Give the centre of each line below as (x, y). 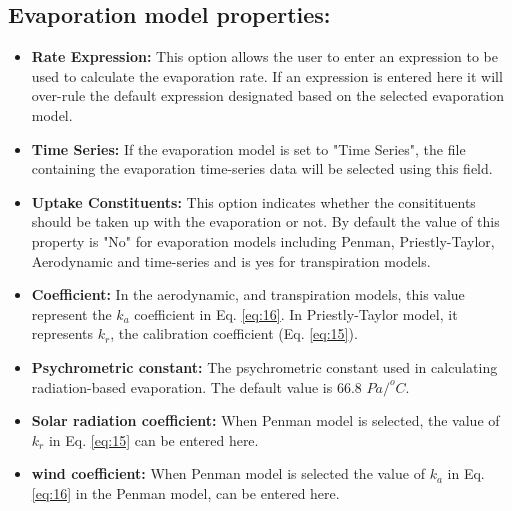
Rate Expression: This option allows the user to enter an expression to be (264, 56)
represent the (71, 313)
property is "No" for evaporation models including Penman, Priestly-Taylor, (263, 240)
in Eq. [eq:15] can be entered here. (153, 439)
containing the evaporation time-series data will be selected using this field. (262, 168)
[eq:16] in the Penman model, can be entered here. (185, 492)
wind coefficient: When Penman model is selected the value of (228, 473)
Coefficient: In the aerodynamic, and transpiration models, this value (248, 294)
